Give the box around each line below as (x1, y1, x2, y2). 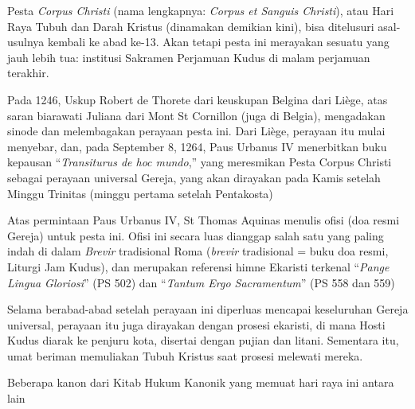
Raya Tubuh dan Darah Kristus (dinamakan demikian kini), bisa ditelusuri (7, 18, 374, 34)
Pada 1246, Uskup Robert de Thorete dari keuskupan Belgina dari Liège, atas (7, 91, 388, 107)
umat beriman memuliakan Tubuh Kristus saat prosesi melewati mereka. (7, 347, 363, 364)
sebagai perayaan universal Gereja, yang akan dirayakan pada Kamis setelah (7, 169, 381, 185)
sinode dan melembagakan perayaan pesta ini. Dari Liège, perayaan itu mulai (7, 123, 386, 139)
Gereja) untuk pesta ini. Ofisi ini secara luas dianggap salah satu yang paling (7, 227, 384, 243)
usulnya (7, 33, 45, 50)
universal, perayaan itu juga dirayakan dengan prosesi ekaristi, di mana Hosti (7, 316, 386, 333)
